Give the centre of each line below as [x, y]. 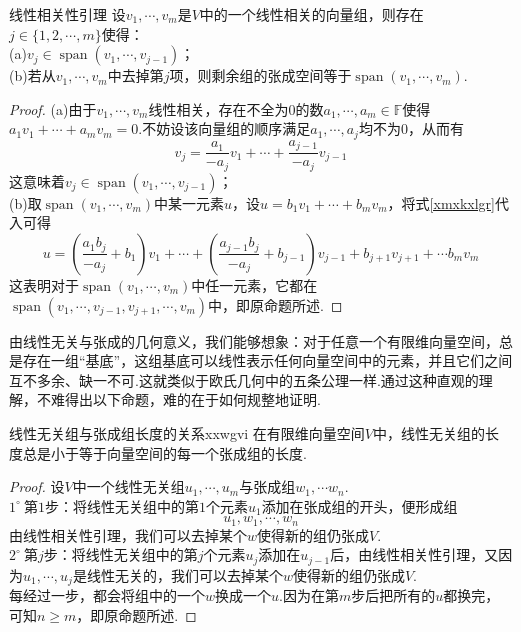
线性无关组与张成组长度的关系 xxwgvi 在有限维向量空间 [187, 432]
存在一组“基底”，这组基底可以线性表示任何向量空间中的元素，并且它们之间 [267, 360]
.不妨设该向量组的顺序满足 [224, 128]
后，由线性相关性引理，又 [414, 554]
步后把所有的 [393, 595]
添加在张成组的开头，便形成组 [359, 505]
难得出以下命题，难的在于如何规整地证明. [185, 399]
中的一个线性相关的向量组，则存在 [311, 14]
